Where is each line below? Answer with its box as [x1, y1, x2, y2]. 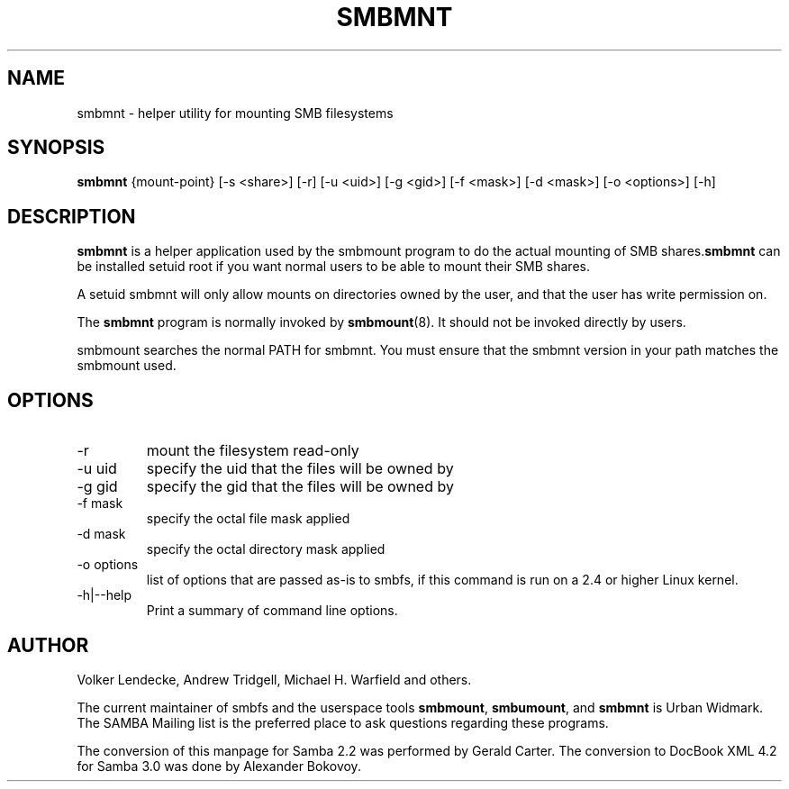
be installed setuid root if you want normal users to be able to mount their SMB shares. [77, 258, 590, 275]
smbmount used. [77, 358, 177, 374]
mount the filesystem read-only [146, 441, 359, 460]
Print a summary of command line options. [146, 603, 398, 619]
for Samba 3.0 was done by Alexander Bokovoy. [77, 757, 361, 774]
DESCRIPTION [7, 204, 136, 228]
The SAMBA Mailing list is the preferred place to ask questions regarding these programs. [77, 714, 609, 730]
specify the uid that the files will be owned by [146, 459, 454, 478]
